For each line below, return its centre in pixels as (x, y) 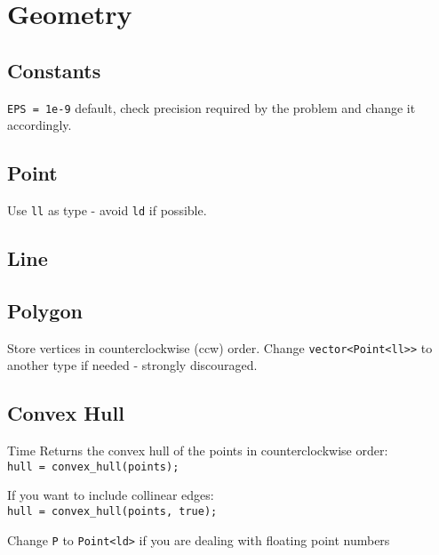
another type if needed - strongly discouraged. (132, 365)
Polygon (45, 310)
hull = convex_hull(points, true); (112, 511)
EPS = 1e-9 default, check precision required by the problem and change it (212, 107)
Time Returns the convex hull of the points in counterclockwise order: (198, 450)
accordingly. (40, 125)
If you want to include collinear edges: (111, 495)
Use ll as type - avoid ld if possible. (107, 210)
